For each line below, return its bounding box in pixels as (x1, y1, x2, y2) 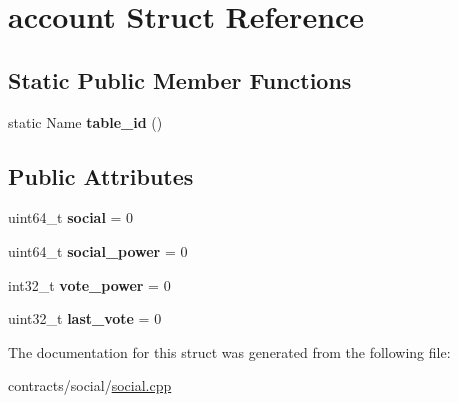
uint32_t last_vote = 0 (8, 308, 162, 329)
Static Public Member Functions (8, 64, 352, 95)
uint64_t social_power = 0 (8, 240, 188, 261)
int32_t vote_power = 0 (8, 274, 171, 295)
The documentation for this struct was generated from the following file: (8, 341, 451, 362)
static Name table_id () (8, 111, 163, 132)
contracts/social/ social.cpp (8, 375, 172, 396)
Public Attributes (8, 160, 194, 191)
